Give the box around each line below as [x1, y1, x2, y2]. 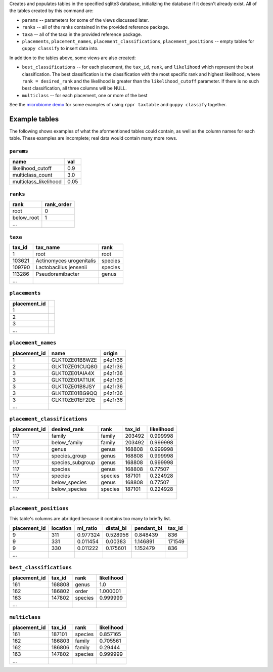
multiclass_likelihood [12, 178, 62, 185]
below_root [12, 214, 39, 221]
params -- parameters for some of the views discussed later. [22, 17, 149, 23]
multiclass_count [12, 171, 53, 178]
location [51, 525, 72, 532]
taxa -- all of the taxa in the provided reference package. [22, 31, 142, 37]
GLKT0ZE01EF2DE [51, 396, 96, 403]
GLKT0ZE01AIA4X [51, 369, 95, 376]
